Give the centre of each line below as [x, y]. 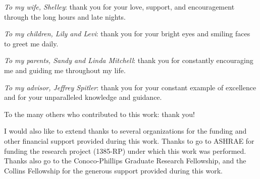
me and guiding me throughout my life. [65, 70]
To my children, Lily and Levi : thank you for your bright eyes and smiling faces [127, 34]
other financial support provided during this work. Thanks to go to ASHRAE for [129, 140]
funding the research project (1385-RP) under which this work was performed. [125, 151]
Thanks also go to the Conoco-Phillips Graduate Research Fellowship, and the [125, 161]
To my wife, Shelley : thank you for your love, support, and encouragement [119, 7]
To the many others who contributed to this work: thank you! [99, 114]
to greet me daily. [31, 43]
